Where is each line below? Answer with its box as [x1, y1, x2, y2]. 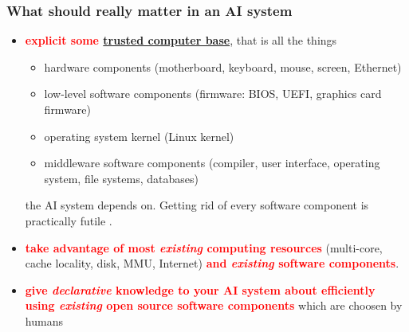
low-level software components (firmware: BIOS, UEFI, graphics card [44, 85, 382, 102]
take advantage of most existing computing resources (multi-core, [25, 239, 383, 256]
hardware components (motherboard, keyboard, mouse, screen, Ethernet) [44, 58, 402, 75]
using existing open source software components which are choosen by [25, 297, 403, 314]
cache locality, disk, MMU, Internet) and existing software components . [25, 255, 399, 271]
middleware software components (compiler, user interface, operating [44, 154, 380, 171]
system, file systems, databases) [44, 170, 199, 186]
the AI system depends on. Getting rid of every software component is [25, 197, 369, 213]
